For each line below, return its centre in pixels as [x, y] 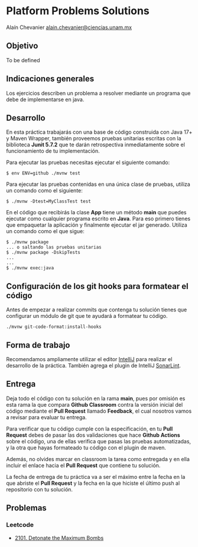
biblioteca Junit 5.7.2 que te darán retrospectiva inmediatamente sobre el [95, 145]
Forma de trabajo [38, 345]
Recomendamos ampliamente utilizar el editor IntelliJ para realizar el [89, 359]
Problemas [27, 508]
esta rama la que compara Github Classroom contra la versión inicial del [95, 404]
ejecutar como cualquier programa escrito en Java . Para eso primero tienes [98, 219]
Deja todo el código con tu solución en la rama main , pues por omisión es [96, 398]
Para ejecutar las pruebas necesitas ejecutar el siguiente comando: [88, 163]
